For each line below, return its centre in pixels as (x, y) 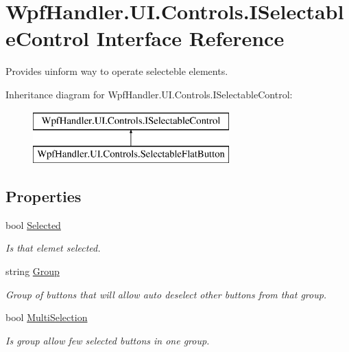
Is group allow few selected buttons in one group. (108, 340)
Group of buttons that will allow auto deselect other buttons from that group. (166, 294)
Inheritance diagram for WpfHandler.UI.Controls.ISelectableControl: (149, 94)
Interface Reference (190, 38)
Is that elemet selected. (53, 248)
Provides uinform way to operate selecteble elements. (117, 71)
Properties (44, 196)
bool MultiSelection (47, 317)
